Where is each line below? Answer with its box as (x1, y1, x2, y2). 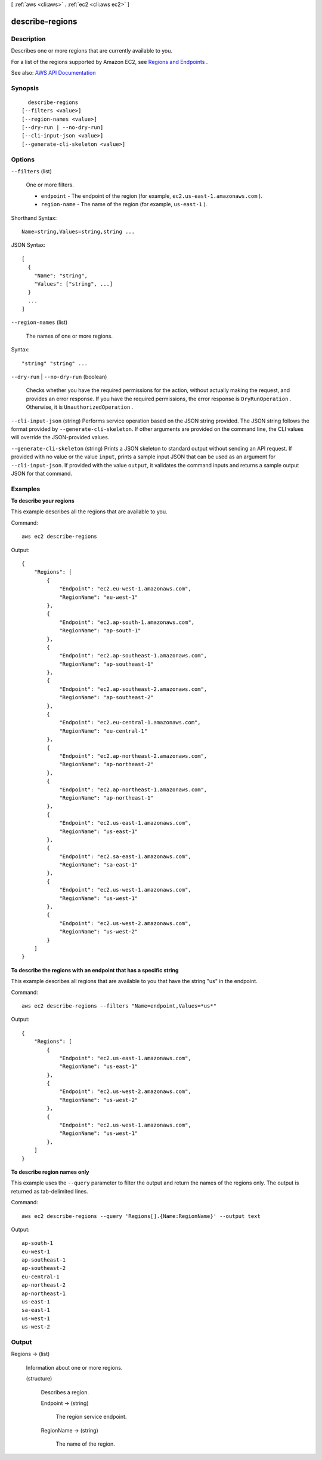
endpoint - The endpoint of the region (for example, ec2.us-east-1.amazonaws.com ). (41, 192, 262, 200)
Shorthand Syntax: (11, 214, 57, 221)
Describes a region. (41, 1388, 89, 1395)
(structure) (26, 1375, 52, 1382)
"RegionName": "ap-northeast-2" (59, 761, 154, 768)
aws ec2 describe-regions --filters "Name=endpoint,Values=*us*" (21, 1002, 217, 1009)
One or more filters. (26, 181, 74, 188)
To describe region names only (11, 1168, 89, 1176)
